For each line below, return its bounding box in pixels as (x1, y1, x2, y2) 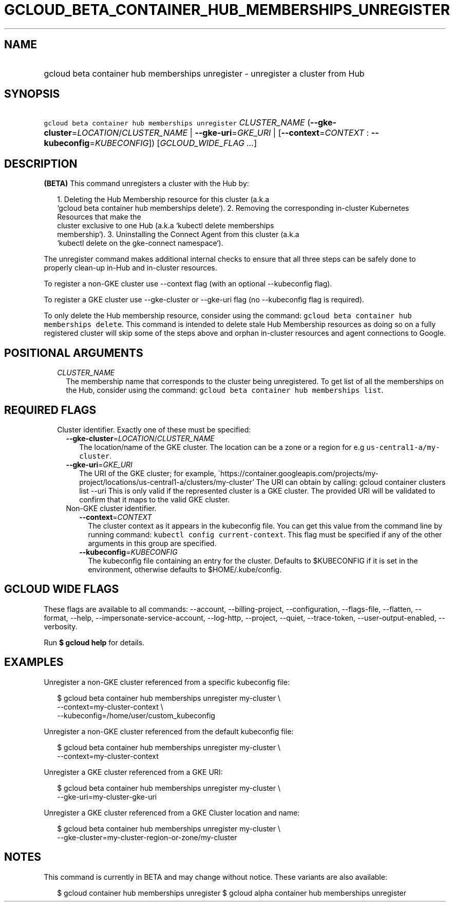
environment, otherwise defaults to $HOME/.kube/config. (88, 565, 282, 574)
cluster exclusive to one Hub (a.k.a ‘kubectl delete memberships (57, 221, 274, 230)
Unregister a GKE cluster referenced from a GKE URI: (44, 767, 223, 776)
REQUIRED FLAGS (4, 403, 97, 416)
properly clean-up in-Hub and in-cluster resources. (44, 263, 217, 273)
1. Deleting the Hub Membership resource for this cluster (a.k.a (57, 195, 270, 204)
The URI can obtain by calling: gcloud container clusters (256, 477, 446, 486)
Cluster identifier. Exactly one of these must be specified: (57, 425, 251, 434)
